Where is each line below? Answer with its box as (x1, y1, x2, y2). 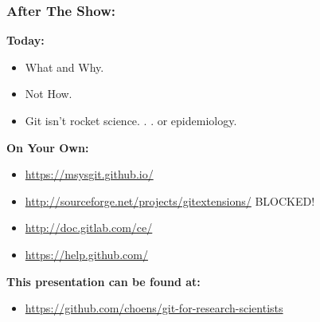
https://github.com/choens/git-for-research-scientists (25, 300, 283, 316)
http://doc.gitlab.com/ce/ (25, 219, 153, 236)
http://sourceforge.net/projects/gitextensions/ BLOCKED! (25, 192, 315, 209)
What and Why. (25, 58, 104, 75)
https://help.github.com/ (25, 245, 148, 262)
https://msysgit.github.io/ (25, 166, 154, 183)
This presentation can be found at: (6, 273, 201, 289)
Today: (6, 32, 45, 49)
